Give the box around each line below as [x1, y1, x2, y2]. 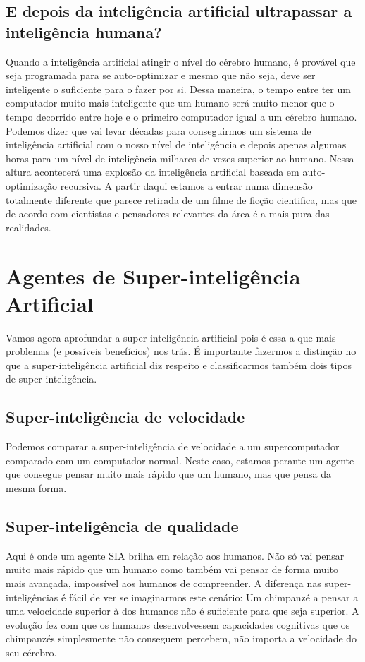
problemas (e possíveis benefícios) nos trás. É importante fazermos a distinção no [6, 344, 357, 359]
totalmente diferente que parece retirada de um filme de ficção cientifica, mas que [6, 192, 357, 207]
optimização [6, 178, 58, 193]
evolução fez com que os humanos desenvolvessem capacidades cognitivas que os [6, 617, 350, 632]
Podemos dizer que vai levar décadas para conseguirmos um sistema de [6, 123, 311, 138]
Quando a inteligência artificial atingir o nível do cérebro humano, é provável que [6, 54, 356, 68]
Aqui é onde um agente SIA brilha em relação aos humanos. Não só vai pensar [6, 548, 345, 562]
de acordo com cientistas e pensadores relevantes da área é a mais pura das [6, 206, 330, 221]
